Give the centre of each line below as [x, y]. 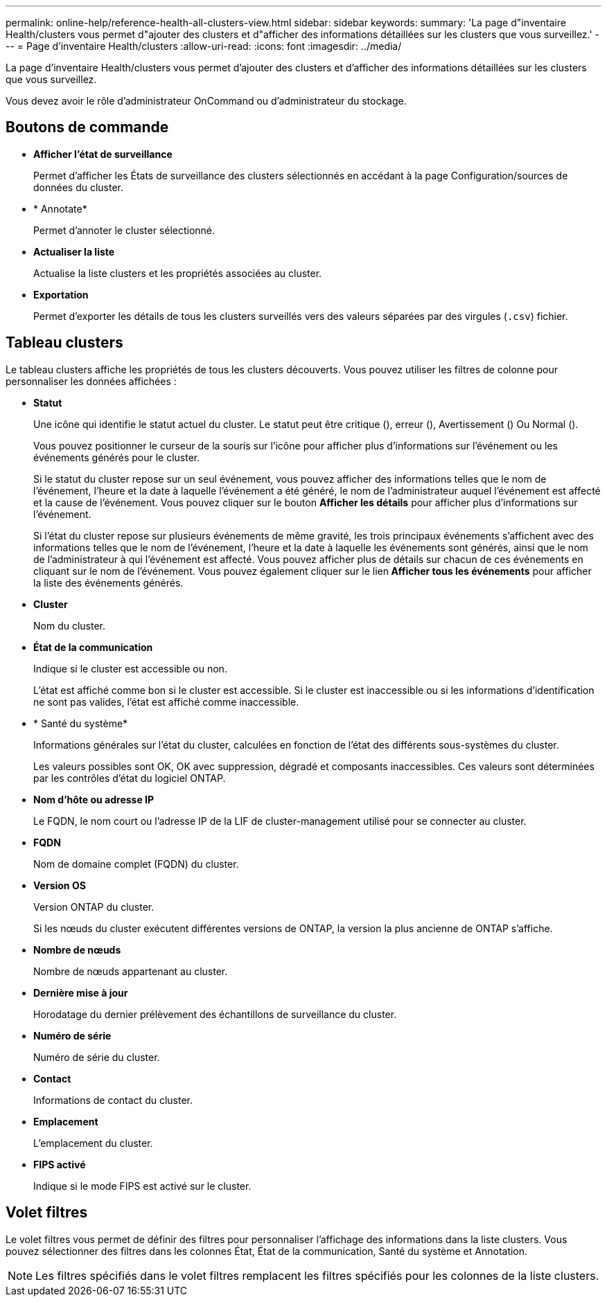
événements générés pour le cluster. [117, 457]
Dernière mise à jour [81, 992]
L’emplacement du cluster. [93, 1143]
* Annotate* [60, 208]
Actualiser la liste [74, 251]
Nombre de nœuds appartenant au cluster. [131, 971]
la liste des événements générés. [108, 582]
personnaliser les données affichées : [91, 381]
